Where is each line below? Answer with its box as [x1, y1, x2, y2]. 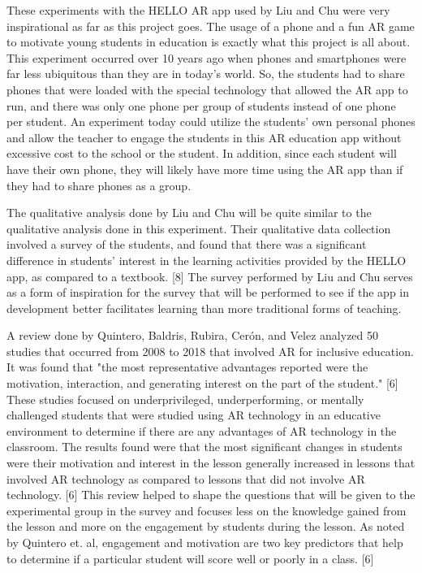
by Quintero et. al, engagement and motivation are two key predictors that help [6, 534, 403, 550]
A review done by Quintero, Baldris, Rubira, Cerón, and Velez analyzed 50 [6, 327, 379, 344]
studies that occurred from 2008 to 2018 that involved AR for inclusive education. [6, 342, 414, 359]
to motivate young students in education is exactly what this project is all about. [6, 33, 411, 50]
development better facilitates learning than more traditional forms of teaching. [6, 299, 402, 316]
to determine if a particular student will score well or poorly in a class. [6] [6, 549, 374, 566]
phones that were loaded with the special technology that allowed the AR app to [6, 80, 408, 98]
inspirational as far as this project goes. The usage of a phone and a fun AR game [6, 17, 415, 34]
